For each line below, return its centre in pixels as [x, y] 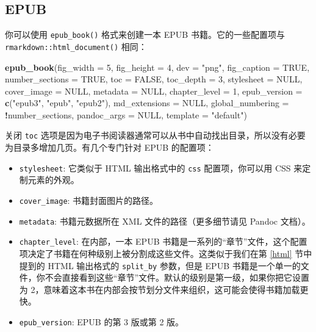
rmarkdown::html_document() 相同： [76, 46]
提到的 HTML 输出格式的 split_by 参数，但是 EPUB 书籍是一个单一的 [160, 265]
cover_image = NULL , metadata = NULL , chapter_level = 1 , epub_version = [154, 91]
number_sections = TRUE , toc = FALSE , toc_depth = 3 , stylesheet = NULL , [154, 79]
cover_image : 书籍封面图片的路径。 [89, 200]
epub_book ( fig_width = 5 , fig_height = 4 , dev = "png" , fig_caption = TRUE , [157, 67]
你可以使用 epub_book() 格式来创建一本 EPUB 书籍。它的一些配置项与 [145, 34]
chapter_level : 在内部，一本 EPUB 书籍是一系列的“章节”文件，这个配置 [163, 241]
